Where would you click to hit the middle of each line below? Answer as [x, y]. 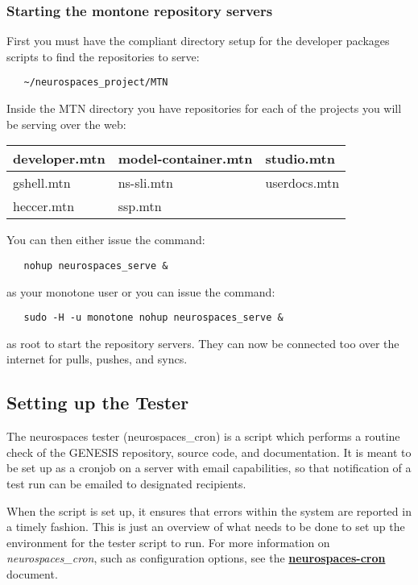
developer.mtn [59, 159]
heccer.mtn [44, 206]
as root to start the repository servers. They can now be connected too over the [203, 343]
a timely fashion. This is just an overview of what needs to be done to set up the [206, 527]
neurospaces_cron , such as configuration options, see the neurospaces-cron [196, 558]
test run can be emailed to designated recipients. [126, 483]
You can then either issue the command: [106, 240]
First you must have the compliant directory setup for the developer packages [198, 41]
